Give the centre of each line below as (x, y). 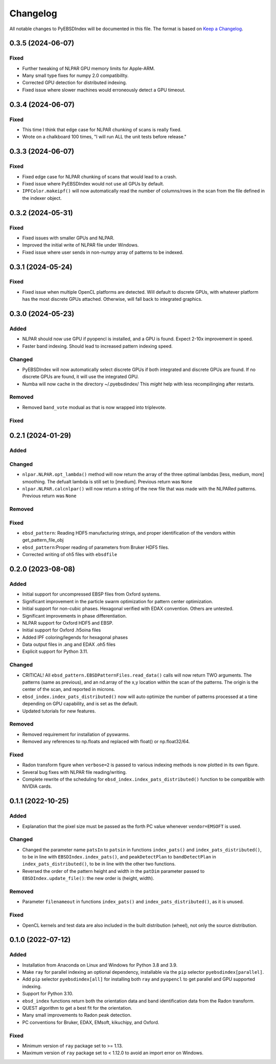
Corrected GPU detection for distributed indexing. (75, 83)
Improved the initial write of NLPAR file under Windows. (80, 245)
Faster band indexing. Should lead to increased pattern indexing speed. (98, 346)
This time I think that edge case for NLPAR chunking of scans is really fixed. (102, 130)
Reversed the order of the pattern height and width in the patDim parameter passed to (113, 871)
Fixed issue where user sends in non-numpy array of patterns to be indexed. (103, 252)
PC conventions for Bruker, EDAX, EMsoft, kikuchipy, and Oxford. (91, 1022)
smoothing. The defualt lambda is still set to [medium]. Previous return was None (107, 481)
